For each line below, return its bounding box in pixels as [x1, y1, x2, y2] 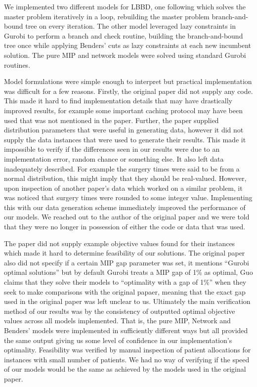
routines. [4, 59, 31, 70]
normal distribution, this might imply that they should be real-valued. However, [4, 173, 247, 183]
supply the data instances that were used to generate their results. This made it [4, 134, 246, 144]
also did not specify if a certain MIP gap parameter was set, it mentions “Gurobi [4, 257, 249, 267]
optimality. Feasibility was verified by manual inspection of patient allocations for [4, 344, 251, 355]
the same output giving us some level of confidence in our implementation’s [4, 335, 232, 345]
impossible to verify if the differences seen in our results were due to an [4, 144, 220, 154]
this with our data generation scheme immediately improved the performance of [4, 202, 246, 212]
